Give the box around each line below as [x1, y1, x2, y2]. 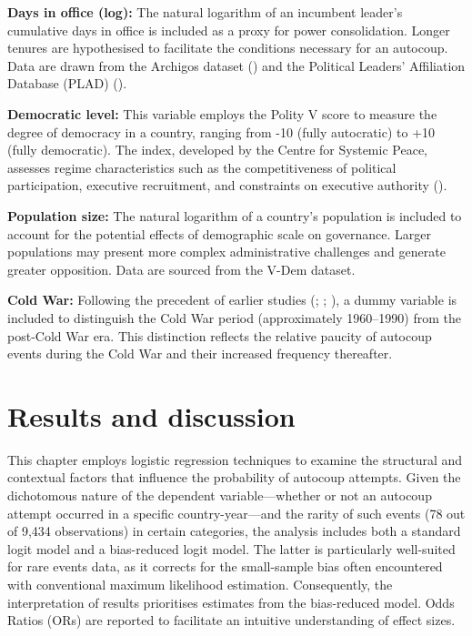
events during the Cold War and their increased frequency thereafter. [7, 344, 393, 363]
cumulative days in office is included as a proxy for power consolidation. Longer [7, 20, 450, 39]
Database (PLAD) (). [7, 74, 127, 93]
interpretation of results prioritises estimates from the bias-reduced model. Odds [7, 592, 455, 611]
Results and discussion [7, 397, 296, 434]
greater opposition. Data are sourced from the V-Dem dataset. [7, 259, 356, 278]
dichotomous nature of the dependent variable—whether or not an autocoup [7, 486, 432, 504]
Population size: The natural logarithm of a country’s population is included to [7, 206, 462, 225]
